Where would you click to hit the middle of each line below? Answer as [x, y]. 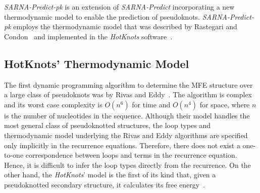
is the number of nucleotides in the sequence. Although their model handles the [127, 115]
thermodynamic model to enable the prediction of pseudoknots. [102, 16]
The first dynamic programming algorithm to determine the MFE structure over [128, 84]
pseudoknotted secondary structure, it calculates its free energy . [105, 184]
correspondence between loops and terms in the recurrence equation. [131, 155]
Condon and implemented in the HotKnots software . [88, 36]
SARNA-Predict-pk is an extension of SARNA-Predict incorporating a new [119, 7]
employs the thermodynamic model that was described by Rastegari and [125, 26]
